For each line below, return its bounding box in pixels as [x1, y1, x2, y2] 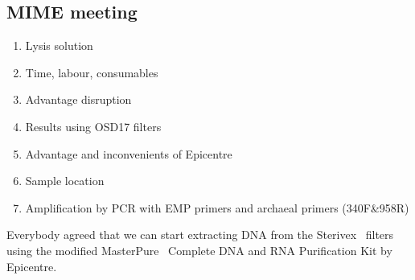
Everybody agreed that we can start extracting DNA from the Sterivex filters [6, 226, 394, 243]
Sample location [25, 172, 105, 189]
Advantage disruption [25, 91, 132, 108]
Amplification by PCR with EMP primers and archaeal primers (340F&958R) [25, 199, 409, 216]
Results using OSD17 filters [25, 117, 162, 134]
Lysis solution [25, 37, 93, 54]
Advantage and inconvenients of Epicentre [25, 145, 232, 162]
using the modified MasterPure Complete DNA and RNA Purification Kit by [6, 241, 392, 258]
